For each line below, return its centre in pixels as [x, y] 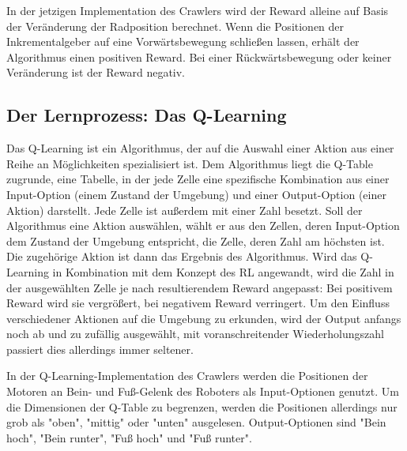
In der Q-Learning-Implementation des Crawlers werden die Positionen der [187, 376]
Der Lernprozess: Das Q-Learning [147, 115]
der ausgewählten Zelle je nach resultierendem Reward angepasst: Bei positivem [200, 287]
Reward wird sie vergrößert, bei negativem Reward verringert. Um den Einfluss [198, 303]
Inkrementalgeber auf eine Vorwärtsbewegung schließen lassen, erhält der [183, 41]
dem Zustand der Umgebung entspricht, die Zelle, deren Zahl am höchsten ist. [196, 241]
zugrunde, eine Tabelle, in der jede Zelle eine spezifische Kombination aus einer [198, 179]
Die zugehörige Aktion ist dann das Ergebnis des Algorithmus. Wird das [182, 256]
